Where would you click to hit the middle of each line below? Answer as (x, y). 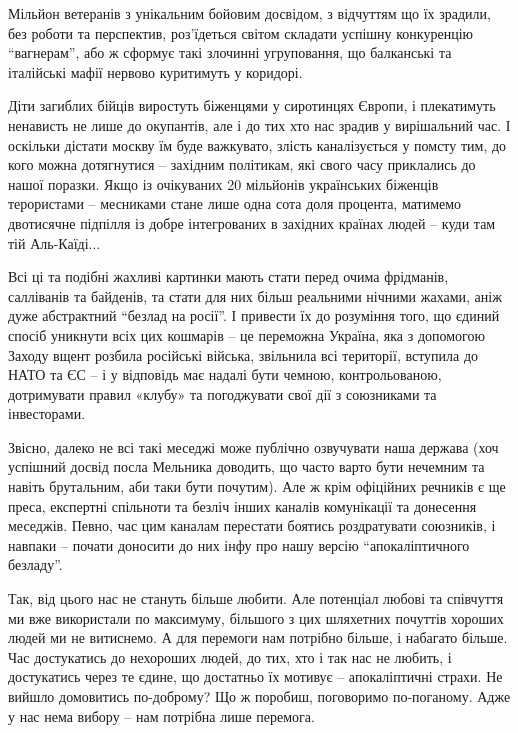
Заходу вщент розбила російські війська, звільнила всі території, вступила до (243, 354)
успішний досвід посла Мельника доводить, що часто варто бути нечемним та (246, 466)
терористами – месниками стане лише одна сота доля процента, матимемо (235, 203)
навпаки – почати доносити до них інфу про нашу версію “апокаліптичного (239, 544)
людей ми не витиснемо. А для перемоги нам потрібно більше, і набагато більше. (258, 637)
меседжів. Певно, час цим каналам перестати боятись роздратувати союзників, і (252, 525)
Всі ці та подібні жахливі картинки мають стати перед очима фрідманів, (228, 276)
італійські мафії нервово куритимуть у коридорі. (155, 71)
